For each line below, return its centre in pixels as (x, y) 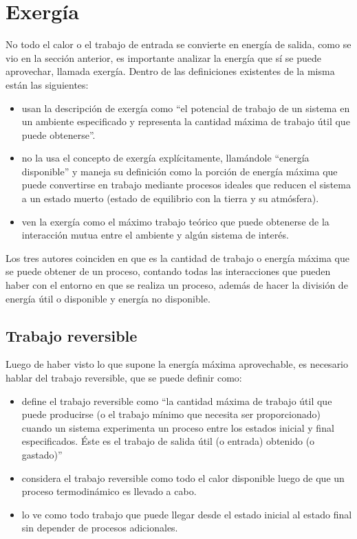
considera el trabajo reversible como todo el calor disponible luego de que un (183, 477)
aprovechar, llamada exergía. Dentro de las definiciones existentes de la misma (170, 71)
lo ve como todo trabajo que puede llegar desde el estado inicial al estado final (187, 514)
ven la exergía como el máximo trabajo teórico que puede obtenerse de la (175, 221)
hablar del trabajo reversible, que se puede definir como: (124, 378)
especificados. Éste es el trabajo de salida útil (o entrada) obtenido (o (168, 441)
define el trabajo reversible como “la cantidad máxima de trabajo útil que (177, 400)
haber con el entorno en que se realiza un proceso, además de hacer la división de (177, 285)
